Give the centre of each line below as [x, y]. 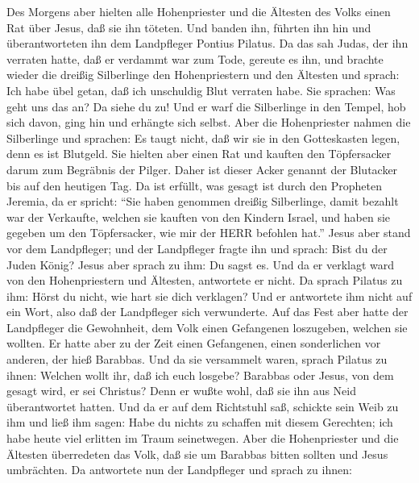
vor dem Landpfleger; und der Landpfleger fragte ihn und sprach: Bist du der [197, 248]
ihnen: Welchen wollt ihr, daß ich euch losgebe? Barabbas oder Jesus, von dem [200, 375]
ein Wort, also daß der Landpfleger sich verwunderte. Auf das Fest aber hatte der [207, 312]
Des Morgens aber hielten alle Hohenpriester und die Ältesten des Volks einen [199, 11]
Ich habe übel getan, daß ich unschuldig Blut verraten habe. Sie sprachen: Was [201, 90]
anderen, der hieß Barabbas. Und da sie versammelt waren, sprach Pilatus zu [197, 359]
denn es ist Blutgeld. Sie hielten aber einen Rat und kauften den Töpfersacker [199, 154]
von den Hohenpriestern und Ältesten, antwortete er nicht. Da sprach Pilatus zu [205, 280]
